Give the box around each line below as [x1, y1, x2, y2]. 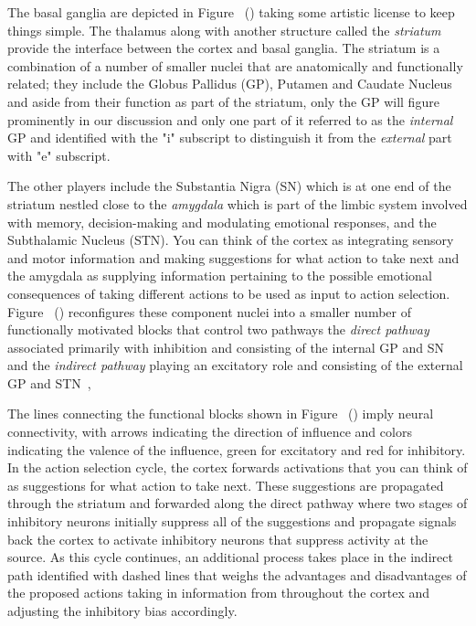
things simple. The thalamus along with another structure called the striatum [7, 20, 441, 39]
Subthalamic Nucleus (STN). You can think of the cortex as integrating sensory [7, 230, 454, 249]
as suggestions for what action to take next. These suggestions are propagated [7, 475, 444, 494]
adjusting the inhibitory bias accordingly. [7, 601, 238, 620]
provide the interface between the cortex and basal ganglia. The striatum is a [7, 38, 440, 58]
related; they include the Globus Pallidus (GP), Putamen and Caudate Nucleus [7, 74, 452, 93]
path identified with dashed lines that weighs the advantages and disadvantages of [7, 565, 467, 584]
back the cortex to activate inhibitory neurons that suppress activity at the [7, 529, 428, 548]
